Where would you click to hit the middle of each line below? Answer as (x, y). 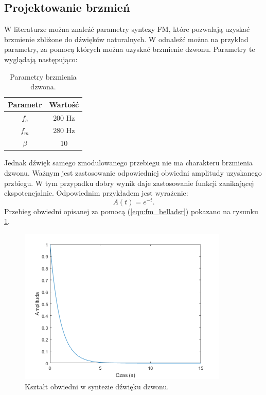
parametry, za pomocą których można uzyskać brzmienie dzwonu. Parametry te (130, 49)
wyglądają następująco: (41, 59)
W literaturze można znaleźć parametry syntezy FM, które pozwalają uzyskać (127, 29)
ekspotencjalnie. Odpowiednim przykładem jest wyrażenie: (96, 193)
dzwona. (43, 87)
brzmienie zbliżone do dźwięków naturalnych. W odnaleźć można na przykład (126, 39)
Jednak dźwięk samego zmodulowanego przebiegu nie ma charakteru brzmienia (129, 163)
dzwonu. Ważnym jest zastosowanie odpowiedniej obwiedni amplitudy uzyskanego (133, 172)
